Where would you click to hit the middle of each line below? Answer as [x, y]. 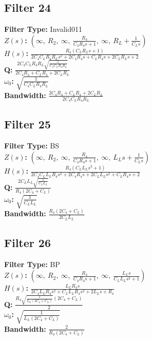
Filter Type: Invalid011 [43, 29]
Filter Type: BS [32, 146]
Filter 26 [28, 242]
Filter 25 [28, 124]
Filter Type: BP [32, 264]
